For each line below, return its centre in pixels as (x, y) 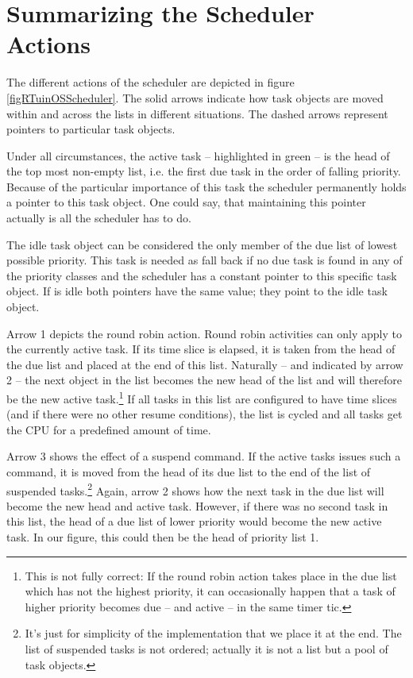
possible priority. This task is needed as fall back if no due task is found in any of (205, 260)
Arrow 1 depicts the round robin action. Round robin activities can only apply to (204, 333)
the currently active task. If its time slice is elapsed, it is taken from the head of (201, 349)
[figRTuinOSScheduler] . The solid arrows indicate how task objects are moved (195, 97)
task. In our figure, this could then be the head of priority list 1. (163, 537)
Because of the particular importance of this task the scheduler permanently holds (206, 186)
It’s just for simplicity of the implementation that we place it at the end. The (213, 633)
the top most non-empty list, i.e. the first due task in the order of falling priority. (204, 171)
